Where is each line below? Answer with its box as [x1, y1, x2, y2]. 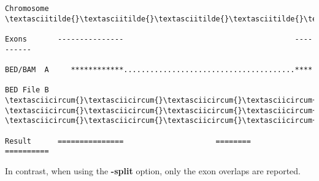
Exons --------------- [5, 34, 124, 43]
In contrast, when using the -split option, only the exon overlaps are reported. [5, 164, 301, 177]
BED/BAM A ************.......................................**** [5, 65, 313, 74]
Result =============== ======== [5, 136, 251, 146]
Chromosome [5, 4, 49, 13]
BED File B [5, 86, 49, 95]
